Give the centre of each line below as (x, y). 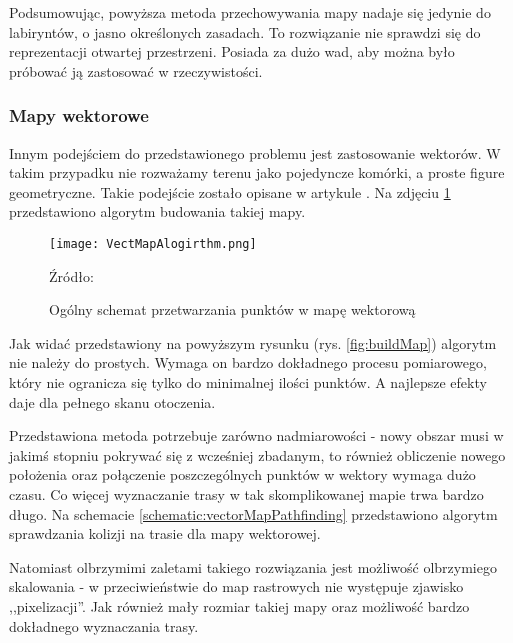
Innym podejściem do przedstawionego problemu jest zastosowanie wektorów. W (255, 152)
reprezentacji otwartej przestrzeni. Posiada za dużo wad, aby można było (232, 51)
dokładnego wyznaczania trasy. (104, 625)
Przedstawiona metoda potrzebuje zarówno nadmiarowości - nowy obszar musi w (256, 435)
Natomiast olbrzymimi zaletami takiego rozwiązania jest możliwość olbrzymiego (253, 566)
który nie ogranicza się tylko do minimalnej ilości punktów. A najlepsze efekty (248, 382)
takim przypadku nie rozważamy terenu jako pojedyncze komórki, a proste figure (257, 172)
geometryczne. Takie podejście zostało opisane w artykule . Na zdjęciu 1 (230, 191)
